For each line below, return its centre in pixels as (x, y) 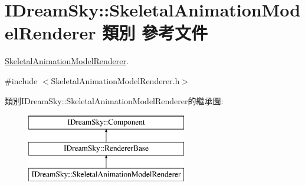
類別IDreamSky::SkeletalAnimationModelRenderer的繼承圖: (114, 100)
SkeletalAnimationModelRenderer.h (115, 80)
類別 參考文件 (155, 33)
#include (21, 80)
